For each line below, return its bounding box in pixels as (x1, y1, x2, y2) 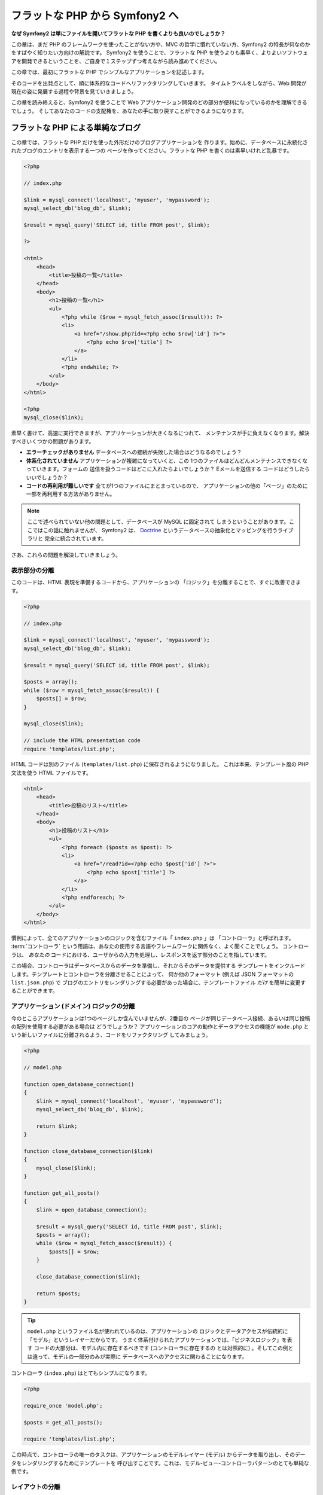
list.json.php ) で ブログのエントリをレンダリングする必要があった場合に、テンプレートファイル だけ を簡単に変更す (11, 979, 306, 986)
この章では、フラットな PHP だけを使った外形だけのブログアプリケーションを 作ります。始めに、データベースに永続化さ (11, 138, 308, 146)
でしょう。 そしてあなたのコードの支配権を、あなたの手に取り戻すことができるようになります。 (11, 107, 248, 114)
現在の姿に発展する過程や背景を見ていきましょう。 (11, 87, 137, 95)
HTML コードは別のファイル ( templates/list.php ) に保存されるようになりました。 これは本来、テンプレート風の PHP (11, 761, 309, 768)
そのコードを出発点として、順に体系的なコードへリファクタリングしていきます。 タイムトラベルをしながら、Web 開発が (11, 80, 307, 87)
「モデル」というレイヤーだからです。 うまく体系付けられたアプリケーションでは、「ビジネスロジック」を (27, 1336, 287, 1343)
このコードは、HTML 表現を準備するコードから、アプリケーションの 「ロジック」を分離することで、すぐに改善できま (11, 579, 301, 586)
